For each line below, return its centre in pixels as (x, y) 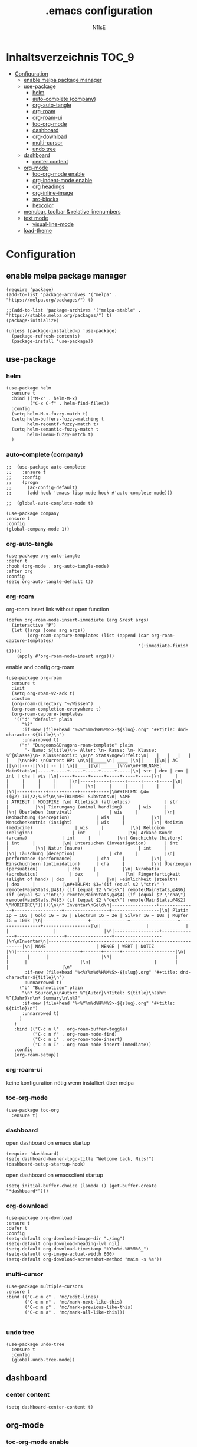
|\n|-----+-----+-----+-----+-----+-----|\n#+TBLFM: (72, 792)
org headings (48, 186)
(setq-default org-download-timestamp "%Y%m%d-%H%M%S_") (78, 1249)
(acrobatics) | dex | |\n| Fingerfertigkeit (93, 875)
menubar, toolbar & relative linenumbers (72, 211)
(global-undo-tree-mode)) (43, 1360)
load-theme (37, 230)
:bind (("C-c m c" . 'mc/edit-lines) (52, 1297)
